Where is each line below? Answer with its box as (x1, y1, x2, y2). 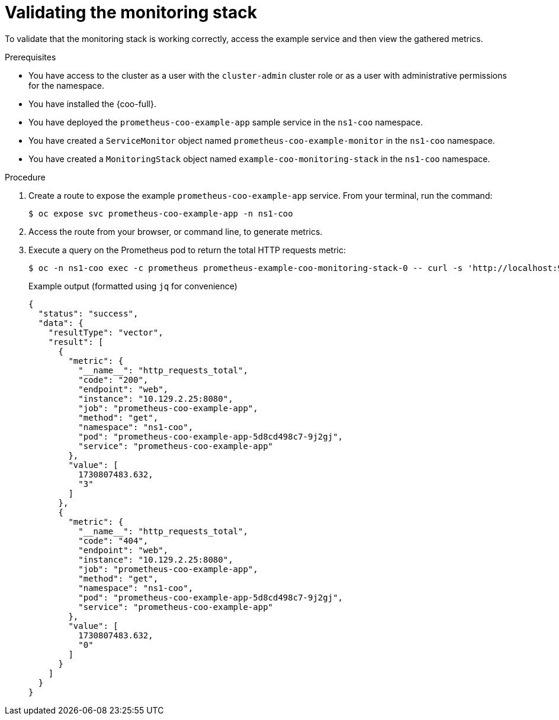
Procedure (5, 172, 46, 182)
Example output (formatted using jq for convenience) (28, 280, 237, 291)
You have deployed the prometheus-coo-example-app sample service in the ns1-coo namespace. (28, 117, 423, 127)
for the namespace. (28, 80, 105, 91)
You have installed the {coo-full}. (28, 98, 156, 109)
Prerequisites (5, 51, 56, 62)
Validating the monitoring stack (5, 2, 258, 22)
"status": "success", (38, 308, 139, 318)
